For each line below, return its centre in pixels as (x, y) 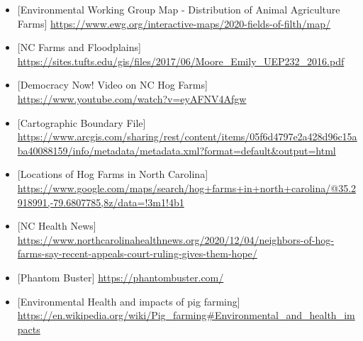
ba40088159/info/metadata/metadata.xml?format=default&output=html (177, 150)
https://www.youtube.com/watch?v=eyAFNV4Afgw (132, 98)
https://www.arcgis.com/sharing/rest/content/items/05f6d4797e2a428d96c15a (187, 136)
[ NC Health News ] (57, 226)
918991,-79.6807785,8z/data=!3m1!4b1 (101, 202)
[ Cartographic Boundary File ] (82, 122)
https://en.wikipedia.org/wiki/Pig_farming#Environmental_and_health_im (186, 315)
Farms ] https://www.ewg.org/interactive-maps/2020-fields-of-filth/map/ (174, 23)
